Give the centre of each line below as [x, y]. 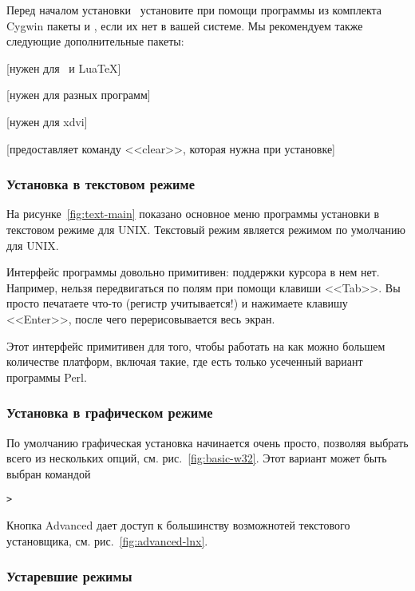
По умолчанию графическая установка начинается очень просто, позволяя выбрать [207, 442]
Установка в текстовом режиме [101, 184]
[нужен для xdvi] [47, 121]
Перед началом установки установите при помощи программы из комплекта [194, 10]
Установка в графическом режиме [110, 413]
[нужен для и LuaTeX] [64, 67]
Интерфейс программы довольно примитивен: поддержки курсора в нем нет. [193, 272]
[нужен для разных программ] [79, 95]
